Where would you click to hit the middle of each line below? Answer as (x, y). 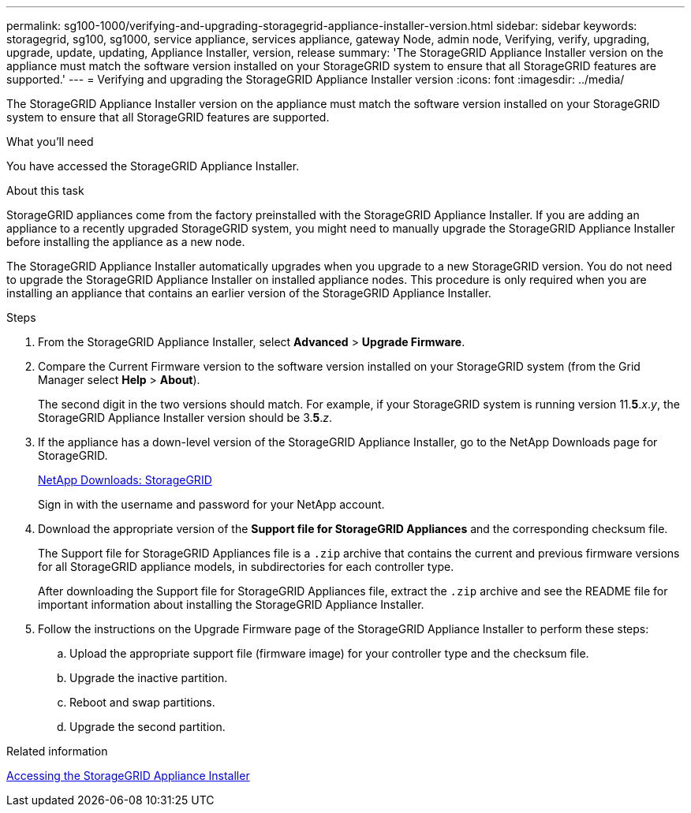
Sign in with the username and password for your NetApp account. (211, 504)
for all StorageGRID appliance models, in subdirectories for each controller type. (246, 567)
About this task (45, 190)
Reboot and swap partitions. (142, 702)
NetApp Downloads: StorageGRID (125, 480)
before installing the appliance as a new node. (126, 242)
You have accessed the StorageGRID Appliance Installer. (153, 166)
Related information (57, 751)
